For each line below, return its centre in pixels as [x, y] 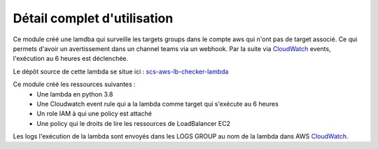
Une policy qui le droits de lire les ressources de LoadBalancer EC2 [134, 123]
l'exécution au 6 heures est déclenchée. [71, 59]
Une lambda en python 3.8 [75, 94]
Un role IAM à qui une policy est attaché [94, 114]
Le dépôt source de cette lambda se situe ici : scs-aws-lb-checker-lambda [121, 71]
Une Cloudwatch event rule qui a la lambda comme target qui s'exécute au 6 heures [158, 104]
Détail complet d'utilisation [93, 18]
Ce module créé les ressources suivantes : [74, 85]
